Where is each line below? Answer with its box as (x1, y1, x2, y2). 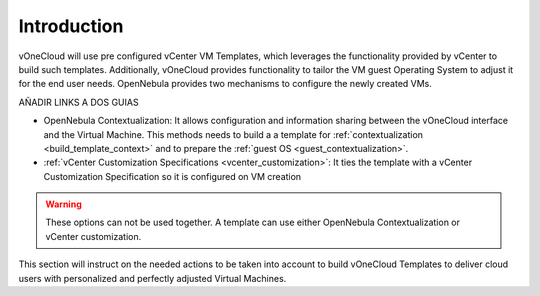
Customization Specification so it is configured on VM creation (43, 170, 302, 182)
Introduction (18, 15, 124, 37)
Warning (45, 198, 82, 210)
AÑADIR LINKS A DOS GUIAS (18, 96, 139, 108)
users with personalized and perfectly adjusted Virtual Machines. (18, 272, 287, 284)
